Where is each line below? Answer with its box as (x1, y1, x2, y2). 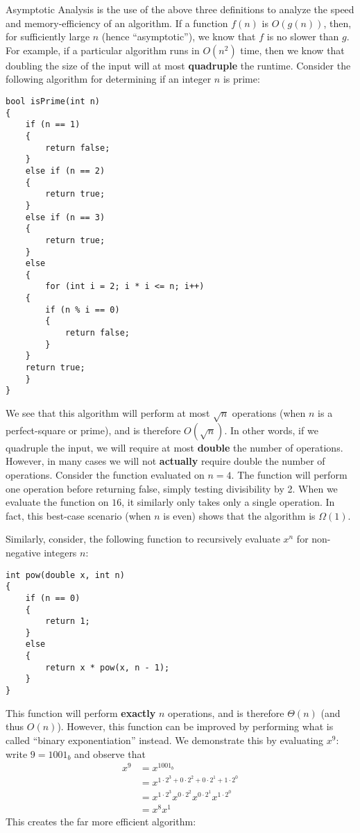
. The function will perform (231, 467, 348, 481)
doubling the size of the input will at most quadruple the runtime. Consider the (6, 58, 351, 72)
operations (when (232, 406, 306, 420)
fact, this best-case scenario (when (6, 508, 151, 522)
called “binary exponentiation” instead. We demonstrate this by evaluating (6, 732, 324, 747)
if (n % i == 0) (45, 304, 120, 315)
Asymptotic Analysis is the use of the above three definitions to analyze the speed (6, 2, 354, 16)
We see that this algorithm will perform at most (6, 406, 210, 420)
